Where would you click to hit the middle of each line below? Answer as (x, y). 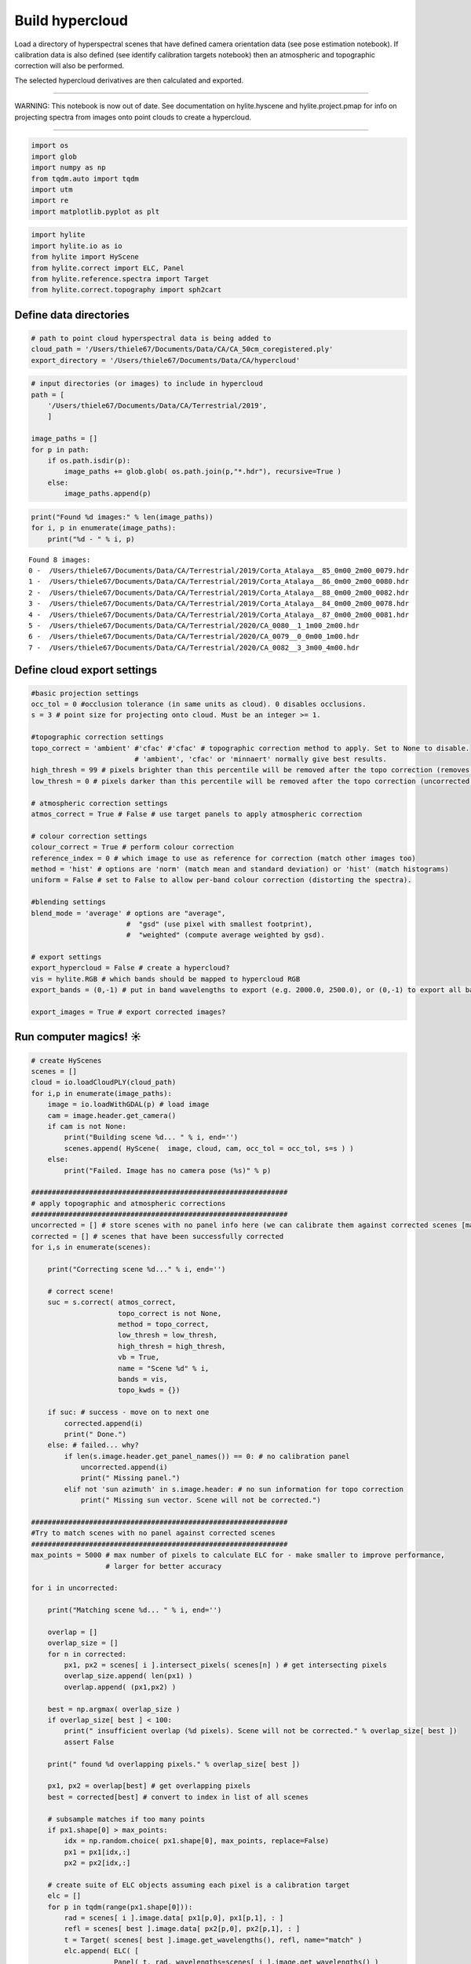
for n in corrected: (87, 1654)
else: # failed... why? (93, 1445)
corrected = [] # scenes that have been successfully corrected (157, 1236)
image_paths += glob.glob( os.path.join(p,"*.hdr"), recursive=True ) (203, 472)
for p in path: (60, 449)
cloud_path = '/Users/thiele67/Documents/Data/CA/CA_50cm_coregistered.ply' (182, 349)
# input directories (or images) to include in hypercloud (147, 384)
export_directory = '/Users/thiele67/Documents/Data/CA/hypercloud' (166, 360)
